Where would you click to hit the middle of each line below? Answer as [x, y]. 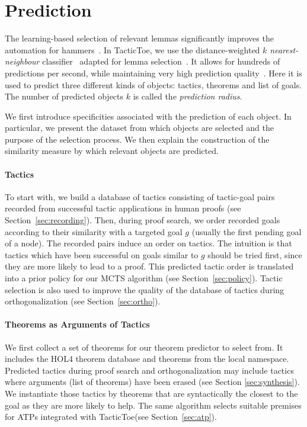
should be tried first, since [255, 254]
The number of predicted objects [64, 96]
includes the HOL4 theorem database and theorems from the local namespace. [147, 359]
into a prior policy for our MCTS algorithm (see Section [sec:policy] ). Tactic [144, 278]
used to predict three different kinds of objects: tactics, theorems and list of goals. [153, 84]
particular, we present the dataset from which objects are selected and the [139, 128]
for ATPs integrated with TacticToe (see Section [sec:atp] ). [111, 417]
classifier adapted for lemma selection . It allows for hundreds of [161, 61]
